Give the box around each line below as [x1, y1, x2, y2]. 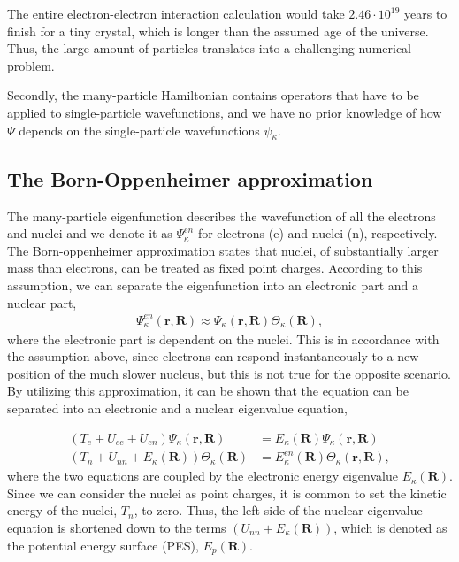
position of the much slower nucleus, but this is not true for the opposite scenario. [7, 364, 451, 382]
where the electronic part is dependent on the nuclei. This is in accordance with [7, 329, 440, 348]
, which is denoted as [333, 518, 448, 536]
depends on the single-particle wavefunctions [19, 120, 260, 139]
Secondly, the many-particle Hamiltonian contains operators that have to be [7, 86, 419, 104]
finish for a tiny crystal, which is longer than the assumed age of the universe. [7, 21, 429, 40]
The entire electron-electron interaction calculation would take [7, 4, 345, 22]
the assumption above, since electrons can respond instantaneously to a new [7, 347, 419, 366]
